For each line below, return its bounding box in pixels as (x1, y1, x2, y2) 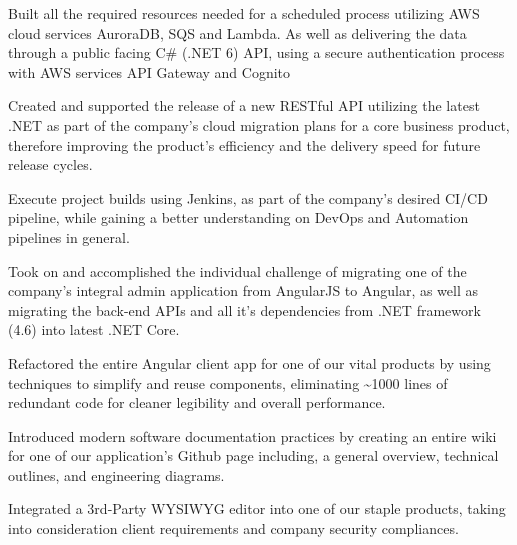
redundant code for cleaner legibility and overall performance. (8, 392, 386, 413)
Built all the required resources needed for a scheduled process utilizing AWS (8, 3, 480, 23)
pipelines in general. (8, 226, 130, 247)
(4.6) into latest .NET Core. (8, 319, 180, 340)
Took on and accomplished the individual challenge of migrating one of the (8, 260, 467, 281)
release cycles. (8, 154, 93, 175)
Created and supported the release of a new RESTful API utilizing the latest (8, 95, 480, 116)
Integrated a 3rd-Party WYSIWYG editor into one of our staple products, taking (8, 498, 506, 519)
